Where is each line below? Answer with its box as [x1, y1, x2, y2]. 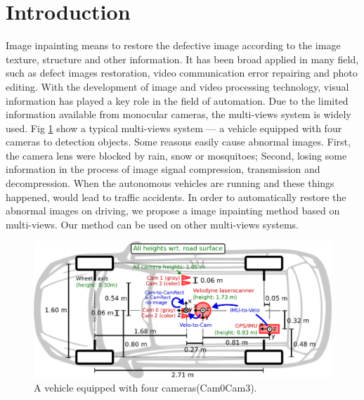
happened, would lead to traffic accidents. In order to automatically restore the [6, 189, 346, 204]
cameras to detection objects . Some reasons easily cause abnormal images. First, [6, 134, 351, 149]
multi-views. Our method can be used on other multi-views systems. [6, 217, 299, 231]
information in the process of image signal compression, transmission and [6, 162, 320, 176]
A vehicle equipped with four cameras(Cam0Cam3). [34, 380, 257, 395]
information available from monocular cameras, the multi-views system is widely [6, 107, 351, 122]
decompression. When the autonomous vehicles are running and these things [6, 176, 334, 191]
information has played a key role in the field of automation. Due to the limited [6, 93, 349, 108]
